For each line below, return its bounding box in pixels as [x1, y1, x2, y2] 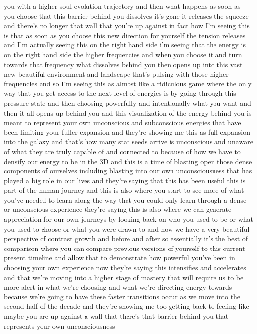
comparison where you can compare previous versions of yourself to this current [4, 243, 245, 253]
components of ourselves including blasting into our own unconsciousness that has [4, 166, 252, 176]
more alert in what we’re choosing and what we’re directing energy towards [4, 282, 232, 292]
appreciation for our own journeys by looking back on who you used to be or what [4, 214, 253, 224]
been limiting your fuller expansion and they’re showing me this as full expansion [4, 126, 250, 137]
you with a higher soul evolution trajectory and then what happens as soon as [4, 1, 241, 11]
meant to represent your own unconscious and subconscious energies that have [4, 117, 241, 127]
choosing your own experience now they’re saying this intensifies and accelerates [4, 262, 246, 273]
